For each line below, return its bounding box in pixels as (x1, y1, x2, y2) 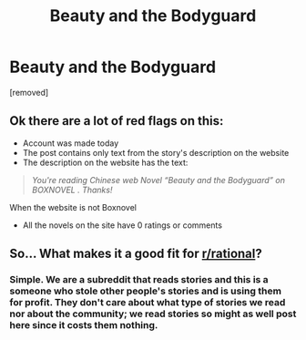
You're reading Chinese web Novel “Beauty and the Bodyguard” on (31, 174, 285, 185)
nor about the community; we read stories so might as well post (9, 307, 297, 320)
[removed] (9, 87, 49, 98)
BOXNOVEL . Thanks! (31, 184, 113, 195)
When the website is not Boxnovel (9, 201, 137, 212)
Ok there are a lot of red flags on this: (9, 113, 224, 129)
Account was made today (22, 138, 119, 149)
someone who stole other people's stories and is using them (9, 284, 282, 297)
